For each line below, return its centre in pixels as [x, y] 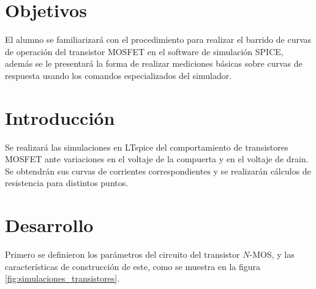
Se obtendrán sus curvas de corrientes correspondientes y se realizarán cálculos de [158, 171]
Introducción [60, 117]
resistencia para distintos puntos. [67, 183]
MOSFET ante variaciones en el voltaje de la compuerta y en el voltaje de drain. [157, 159]
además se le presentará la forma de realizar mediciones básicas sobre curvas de [154, 63]
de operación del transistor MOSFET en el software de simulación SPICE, [144, 51]
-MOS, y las [272, 254]
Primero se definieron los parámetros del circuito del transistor [122, 254]
